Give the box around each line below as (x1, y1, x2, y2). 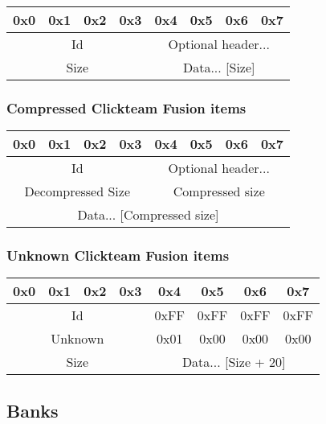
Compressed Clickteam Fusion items (6, 97, 247, 117)
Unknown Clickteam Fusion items (6, 245, 230, 266)
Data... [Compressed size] (77, 205, 219, 224)
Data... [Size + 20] (181, 352, 286, 372)
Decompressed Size (24, 182, 131, 201)
